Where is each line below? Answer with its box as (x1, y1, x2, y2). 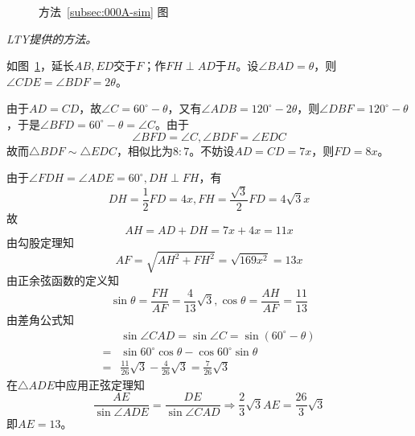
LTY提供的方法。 (6, 30, 97, 47)
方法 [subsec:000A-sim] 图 (39, 3, 169, 19)
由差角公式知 (6, 311, 74, 327)
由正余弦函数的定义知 (6, 272, 119, 289)
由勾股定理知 (6, 234, 74, 251)
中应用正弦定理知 (55, 376, 145, 393)
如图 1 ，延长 (6, 57, 74, 74)
